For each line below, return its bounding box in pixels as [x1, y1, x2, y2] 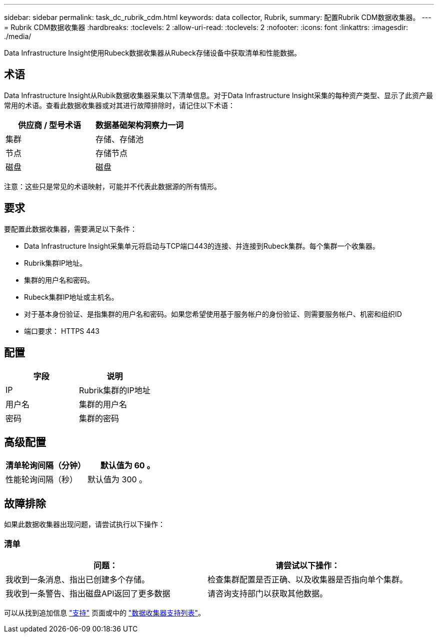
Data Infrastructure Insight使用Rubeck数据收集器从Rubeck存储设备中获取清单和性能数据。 [4, 49, 301, 57]
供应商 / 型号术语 [18, 120, 81, 130]
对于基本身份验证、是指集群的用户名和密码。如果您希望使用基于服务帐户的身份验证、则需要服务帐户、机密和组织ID [24, 309, 402, 318]
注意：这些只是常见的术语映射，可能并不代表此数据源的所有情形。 [4, 182, 221, 191]
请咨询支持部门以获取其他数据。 [207, 588, 328, 598]
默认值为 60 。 [100, 460, 155, 471]
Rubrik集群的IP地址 [78, 385, 150, 395]
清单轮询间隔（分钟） [5, 460, 86, 471]
